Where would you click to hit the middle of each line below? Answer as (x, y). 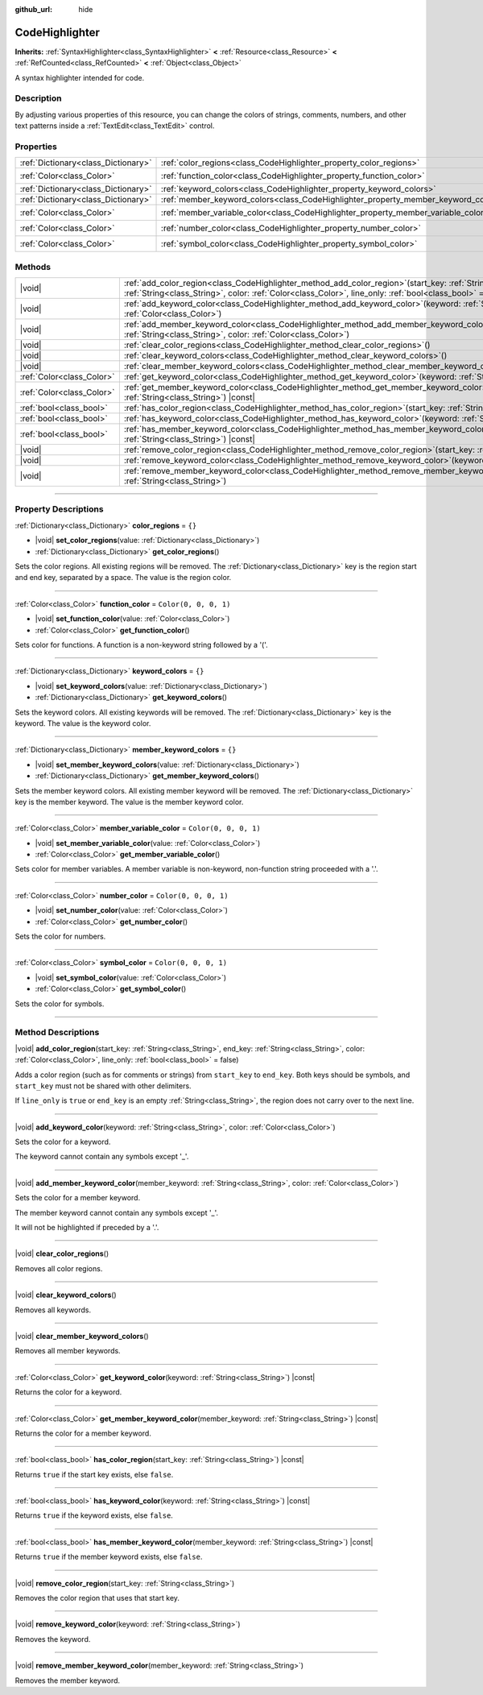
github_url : (33, 9)
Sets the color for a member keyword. (78, 1198)
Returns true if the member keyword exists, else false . (109, 1557)
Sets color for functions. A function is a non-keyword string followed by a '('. (142, 644)
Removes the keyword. (53, 1639)
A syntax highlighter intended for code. (80, 77)
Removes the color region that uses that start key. (97, 1598)
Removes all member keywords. (68, 1351)
